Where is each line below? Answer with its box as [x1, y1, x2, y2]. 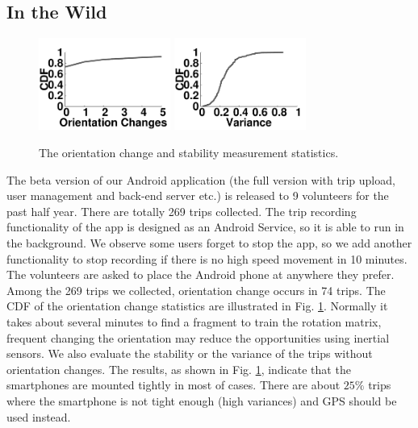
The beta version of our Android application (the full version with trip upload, [6, 171, 395, 188]
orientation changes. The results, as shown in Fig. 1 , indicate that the [6, 360, 351, 377]
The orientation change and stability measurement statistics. [39, 144, 339, 161]
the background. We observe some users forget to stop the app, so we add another [6, 234, 412, 251]
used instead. [6, 408, 71, 425]
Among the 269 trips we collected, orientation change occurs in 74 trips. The [6, 281, 386, 298]
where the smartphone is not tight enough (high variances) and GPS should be [6, 392, 397, 409]
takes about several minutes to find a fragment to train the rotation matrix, [6, 313, 382, 330]
